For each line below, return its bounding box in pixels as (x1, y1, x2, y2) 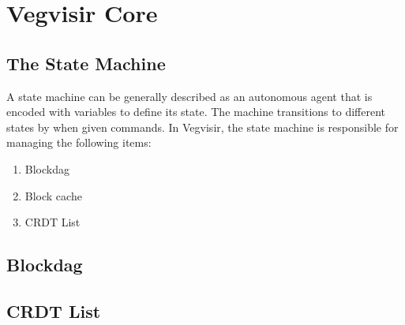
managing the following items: (6, 134, 152, 151)
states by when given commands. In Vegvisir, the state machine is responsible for (6, 118, 399, 135)
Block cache (24, 187, 82, 204)
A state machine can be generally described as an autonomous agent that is (6, 88, 373, 104)
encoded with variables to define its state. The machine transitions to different (6, 103, 385, 120)
